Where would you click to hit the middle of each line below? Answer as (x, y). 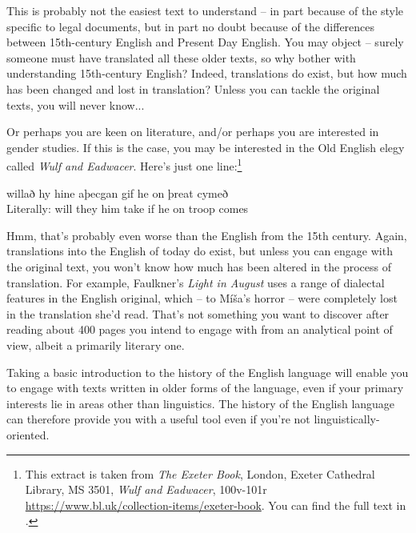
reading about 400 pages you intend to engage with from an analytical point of (200, 329)
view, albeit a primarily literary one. (96, 345)
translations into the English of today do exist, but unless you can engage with (200, 251)
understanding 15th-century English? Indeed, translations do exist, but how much (207, 73)
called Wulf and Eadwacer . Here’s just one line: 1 (124, 164)
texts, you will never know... (76, 104)
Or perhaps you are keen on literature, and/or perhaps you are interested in (193, 132)
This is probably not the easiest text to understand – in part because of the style (205, 10)
